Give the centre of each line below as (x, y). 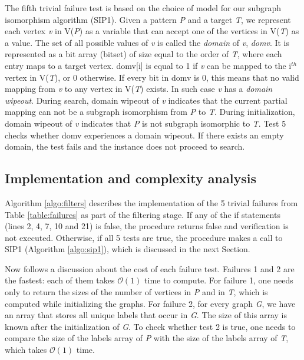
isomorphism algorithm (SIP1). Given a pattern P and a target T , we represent (148, 19)
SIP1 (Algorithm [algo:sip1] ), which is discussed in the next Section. (128, 249)
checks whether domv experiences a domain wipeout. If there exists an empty (144, 135)
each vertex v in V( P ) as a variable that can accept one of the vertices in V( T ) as (152, 31)
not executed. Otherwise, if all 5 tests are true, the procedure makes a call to (144, 237)
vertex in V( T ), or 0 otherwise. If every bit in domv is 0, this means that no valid (152, 77)
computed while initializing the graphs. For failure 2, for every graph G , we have (150, 303)
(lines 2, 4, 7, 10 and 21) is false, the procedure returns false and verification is (147, 226)
